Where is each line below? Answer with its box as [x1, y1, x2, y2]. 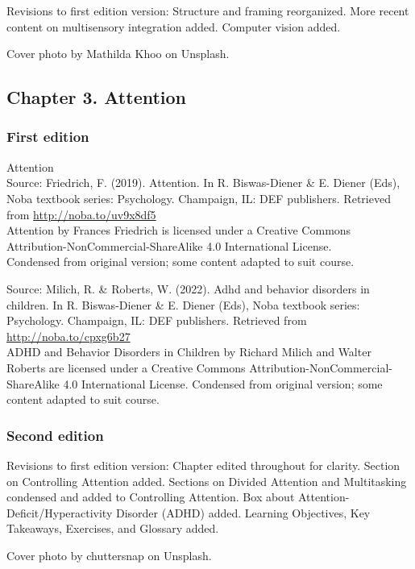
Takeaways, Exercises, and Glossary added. [6, 520, 219, 537]
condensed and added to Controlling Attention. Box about [6, 488, 295, 505]
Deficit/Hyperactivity [6, 504, 113, 521]
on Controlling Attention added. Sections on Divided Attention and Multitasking [6, 472, 407, 489]
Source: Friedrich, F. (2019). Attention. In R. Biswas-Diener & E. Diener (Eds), [6, 174, 400, 191]
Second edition [6, 425, 104, 445]
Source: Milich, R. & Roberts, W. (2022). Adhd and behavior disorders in [6, 280, 370, 297]
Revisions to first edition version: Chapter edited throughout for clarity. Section [6, 456, 400, 473]
